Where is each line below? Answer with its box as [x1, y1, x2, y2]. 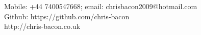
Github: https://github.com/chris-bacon [4, 11, 130, 21]
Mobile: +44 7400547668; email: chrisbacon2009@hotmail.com [4, 1, 197, 11]
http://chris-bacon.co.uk [4, 21, 81, 31]
